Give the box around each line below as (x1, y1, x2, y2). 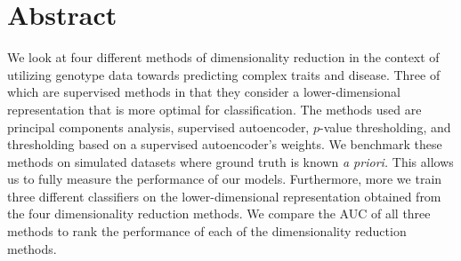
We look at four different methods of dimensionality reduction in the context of (7, 48, 440, 67)
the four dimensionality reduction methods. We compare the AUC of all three (7, 204, 431, 223)
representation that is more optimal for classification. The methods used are (7, 99, 422, 118)
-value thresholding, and (319, 117, 451, 136)
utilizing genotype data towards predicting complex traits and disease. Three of (7, 65, 441, 83)
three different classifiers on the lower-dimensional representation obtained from (7, 186, 441, 205)
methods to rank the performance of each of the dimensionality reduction (7, 222, 407, 241)
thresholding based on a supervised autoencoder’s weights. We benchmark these (7, 135, 442, 154)
